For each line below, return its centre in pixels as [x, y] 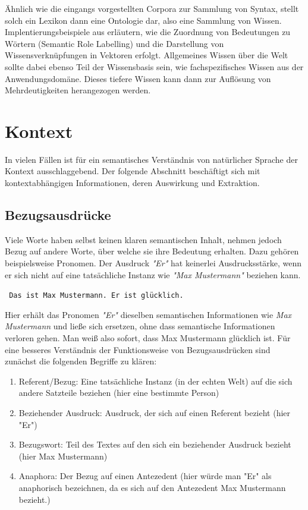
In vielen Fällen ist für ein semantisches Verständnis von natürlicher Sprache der [151, 159]
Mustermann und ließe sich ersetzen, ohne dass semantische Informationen [140, 326]
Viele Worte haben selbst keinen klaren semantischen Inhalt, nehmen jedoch [143, 239]
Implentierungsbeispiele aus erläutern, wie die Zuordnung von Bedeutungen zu [148, 32]
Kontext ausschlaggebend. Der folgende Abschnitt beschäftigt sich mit [133, 171]
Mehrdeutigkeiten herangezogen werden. [78, 90]
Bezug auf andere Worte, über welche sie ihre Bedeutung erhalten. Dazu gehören [152, 251]
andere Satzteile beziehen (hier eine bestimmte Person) [119, 393]
